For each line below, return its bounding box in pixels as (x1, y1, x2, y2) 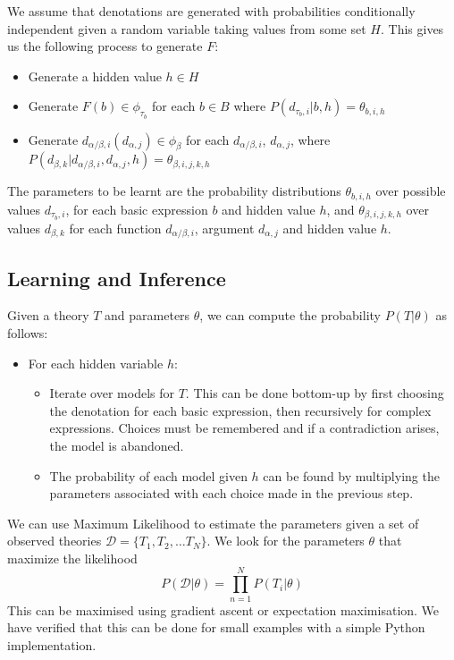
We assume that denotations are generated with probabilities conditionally (7, 2, 416, 20)
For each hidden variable (28, 353, 164, 372)
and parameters (105, 306, 190, 325)
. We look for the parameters (206, 531, 365, 550)
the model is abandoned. (49, 436, 184, 454)
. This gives (380, 19, 444, 38)
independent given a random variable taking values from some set (7, 19, 366, 38)
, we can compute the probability (199, 306, 381, 325)
